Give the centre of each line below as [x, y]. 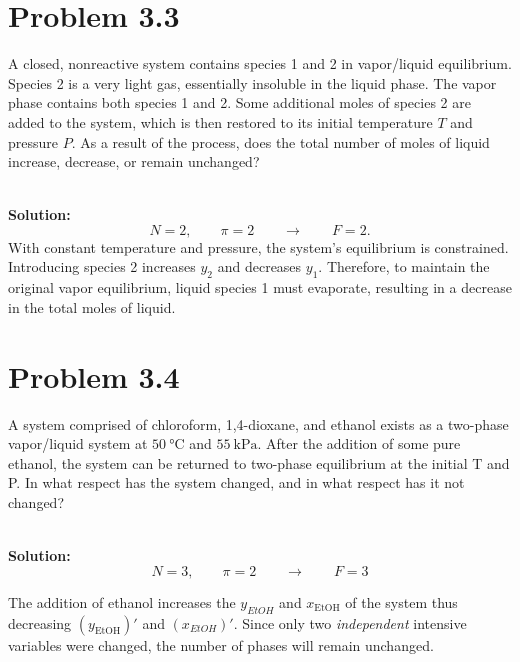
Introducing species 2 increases [102, 266]
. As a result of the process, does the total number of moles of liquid [280, 141]
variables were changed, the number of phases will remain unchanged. [221, 644]
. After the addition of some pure [359, 443]
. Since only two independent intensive [350, 622]
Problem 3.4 [94, 375]
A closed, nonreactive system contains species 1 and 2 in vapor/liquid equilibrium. [260, 63]
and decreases [259, 266]
